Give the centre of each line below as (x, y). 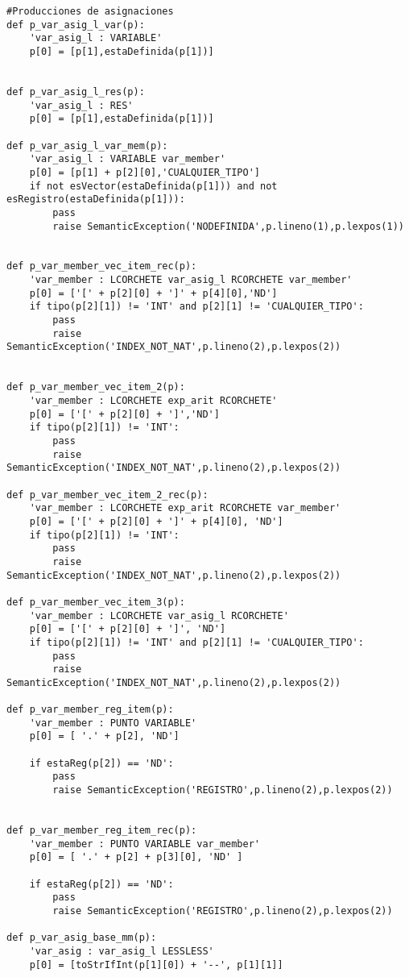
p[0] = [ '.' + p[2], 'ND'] (104, 736)
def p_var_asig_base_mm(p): (82, 938)
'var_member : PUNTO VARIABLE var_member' (145, 844)
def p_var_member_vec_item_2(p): (96, 387)
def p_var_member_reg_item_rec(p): (102, 831)
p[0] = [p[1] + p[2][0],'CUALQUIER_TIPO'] (145, 172)
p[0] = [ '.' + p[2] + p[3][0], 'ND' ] (136, 857)
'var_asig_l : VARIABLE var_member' (128, 159)
